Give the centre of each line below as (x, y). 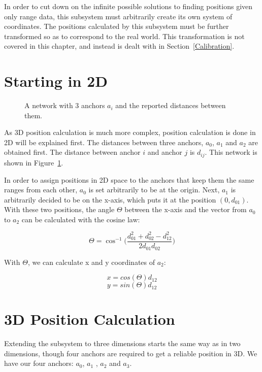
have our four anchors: (39, 363)
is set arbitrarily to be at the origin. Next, (154, 190)
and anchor (165, 152)
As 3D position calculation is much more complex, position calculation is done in (130, 132)
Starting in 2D (56, 81)
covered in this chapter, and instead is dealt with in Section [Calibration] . (119, 46)
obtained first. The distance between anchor (72, 152)
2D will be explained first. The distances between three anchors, (104, 142)
